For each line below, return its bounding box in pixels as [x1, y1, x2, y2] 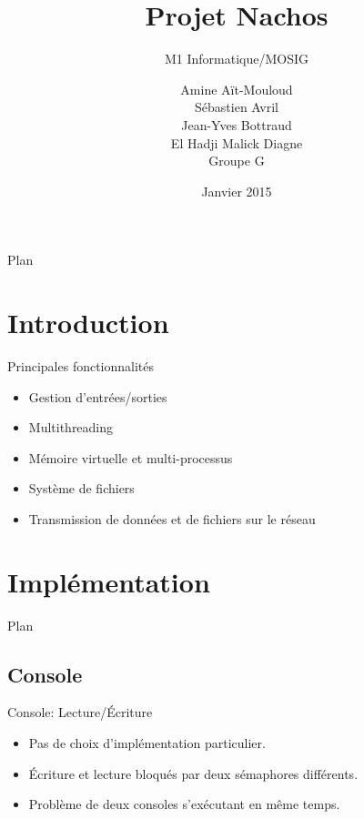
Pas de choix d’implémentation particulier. [28, 733, 266, 753]
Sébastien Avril [195, 97, 278, 116]
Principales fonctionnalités [7, 357, 155, 375]
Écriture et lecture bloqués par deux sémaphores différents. [28, 763, 359, 783]
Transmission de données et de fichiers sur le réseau [28, 509, 316, 528]
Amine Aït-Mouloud [180, 79, 293, 98]
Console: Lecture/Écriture [7, 703, 153, 722]
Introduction [7, 304, 169, 341]
